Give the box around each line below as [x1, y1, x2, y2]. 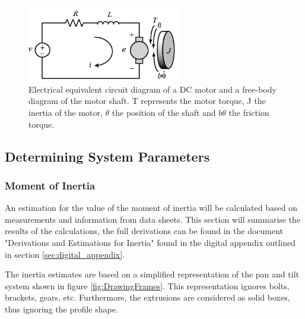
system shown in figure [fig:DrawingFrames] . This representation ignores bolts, [5, 279, 290, 292]
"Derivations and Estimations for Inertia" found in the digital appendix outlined [5, 236, 296, 248]
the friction [228, 106, 269, 119]
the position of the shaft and [112, 106, 216, 119]
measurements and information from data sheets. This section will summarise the [5, 213, 301, 225]
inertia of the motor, [28, 106, 103, 119]
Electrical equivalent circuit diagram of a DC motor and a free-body [28, 83, 277, 95]
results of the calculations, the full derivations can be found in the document [5, 225, 284, 237]
